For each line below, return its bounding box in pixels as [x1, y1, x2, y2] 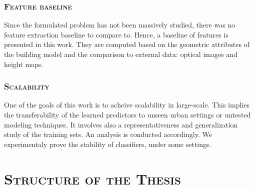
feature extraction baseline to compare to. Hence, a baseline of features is [4, 29, 228, 39]
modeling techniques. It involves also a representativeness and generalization [4, 119, 238, 129]
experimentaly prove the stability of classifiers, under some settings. [4, 138, 211, 149]
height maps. [4, 58, 43, 69]
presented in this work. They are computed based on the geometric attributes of [4, 39, 249, 49]
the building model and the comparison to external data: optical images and [4, 49, 237, 59]
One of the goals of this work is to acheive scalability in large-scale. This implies [4, 99, 249, 110]
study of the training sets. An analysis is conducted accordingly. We [4, 129, 212, 139]
